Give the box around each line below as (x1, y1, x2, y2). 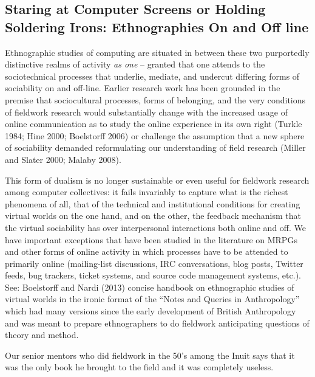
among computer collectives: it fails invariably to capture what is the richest (5, 185, 288, 198)
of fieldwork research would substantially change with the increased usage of (5, 105, 288, 118)
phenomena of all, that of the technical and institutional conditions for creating (5, 197, 300, 210)
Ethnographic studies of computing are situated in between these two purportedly (5, 46, 310, 58)
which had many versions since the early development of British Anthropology (5, 305, 296, 317)
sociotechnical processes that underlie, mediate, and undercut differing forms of (5, 69, 300, 82)
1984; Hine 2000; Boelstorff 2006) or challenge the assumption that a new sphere (5, 129, 305, 142)
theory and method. (5, 328, 79, 341)
